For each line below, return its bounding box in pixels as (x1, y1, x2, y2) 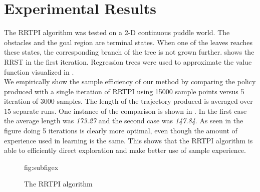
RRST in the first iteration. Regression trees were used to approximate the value (4, 56, 252, 67)
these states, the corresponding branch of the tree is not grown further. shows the (4, 47, 254, 57)
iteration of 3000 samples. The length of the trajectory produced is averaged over (4, 96, 253, 106)
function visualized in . (4, 66, 74, 77)
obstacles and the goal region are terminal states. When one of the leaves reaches (4, 37, 252, 47)
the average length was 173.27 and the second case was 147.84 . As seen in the (4, 115, 243, 126)
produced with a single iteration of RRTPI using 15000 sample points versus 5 (4, 86, 244, 96)
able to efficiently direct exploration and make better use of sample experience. (4, 145, 246, 155)
